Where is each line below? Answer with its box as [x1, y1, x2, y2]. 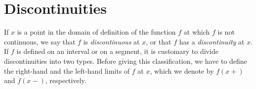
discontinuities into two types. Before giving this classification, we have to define [4, 55, 247, 66]
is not [217, 27, 235, 37]
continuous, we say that [4, 36, 76, 46]
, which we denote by [150, 65, 214, 76]
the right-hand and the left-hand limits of [4, 65, 130, 76]
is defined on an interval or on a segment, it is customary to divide [16, 46, 218, 56]
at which [183, 27, 210, 37]
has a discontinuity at [179, 36, 245, 46]
